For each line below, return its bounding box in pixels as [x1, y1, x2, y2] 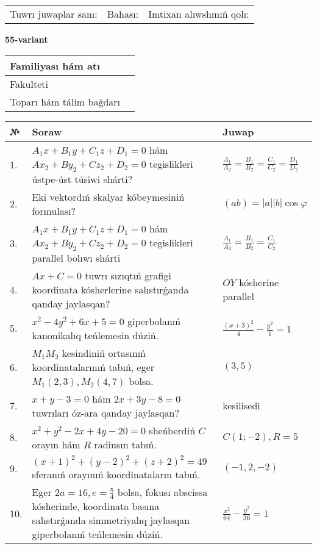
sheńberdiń [149, 423, 196, 437]
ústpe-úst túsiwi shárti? [32, 171, 133, 186]
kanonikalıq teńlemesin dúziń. [32, 328, 159, 342]
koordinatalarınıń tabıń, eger [32, 359, 155, 374]
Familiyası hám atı [10, 58, 101, 73]
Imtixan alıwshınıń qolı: [148, 7, 249, 21]
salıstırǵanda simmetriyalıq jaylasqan [32, 513, 190, 528]
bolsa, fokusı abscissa [117, 484, 208, 499]
